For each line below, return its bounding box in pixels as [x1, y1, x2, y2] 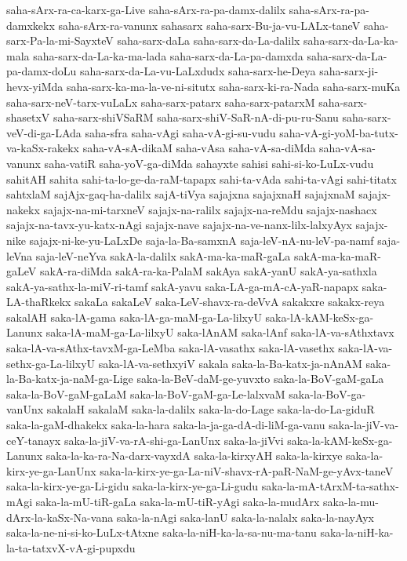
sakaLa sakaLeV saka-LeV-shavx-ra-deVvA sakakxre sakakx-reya [74, 293, 385, 310]
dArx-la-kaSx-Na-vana [6, 508, 114, 525]
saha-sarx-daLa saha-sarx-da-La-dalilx [117, 32, 300, 49]
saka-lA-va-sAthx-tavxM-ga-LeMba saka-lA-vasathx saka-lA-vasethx [6, 340, 335, 356]
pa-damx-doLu [6, 63, 77, 79]
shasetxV [6, 109, 50, 126]
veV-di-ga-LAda [6, 124, 82, 140]
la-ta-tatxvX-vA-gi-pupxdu [6, 539, 136, 556]
